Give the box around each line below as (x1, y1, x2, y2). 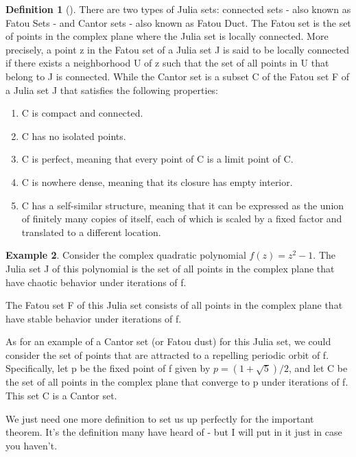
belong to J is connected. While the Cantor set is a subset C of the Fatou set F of (5, 69, 350, 83)
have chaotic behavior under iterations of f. (5, 274, 187, 289)
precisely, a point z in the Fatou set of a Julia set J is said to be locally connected (5, 42, 350, 56)
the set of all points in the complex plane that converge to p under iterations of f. (5, 375, 348, 389)
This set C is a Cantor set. (5, 388, 117, 403)
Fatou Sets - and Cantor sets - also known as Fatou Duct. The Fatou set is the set (5, 15, 351, 30)
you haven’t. (5, 438, 58, 452)
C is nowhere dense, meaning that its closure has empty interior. (21, 174, 293, 189)
